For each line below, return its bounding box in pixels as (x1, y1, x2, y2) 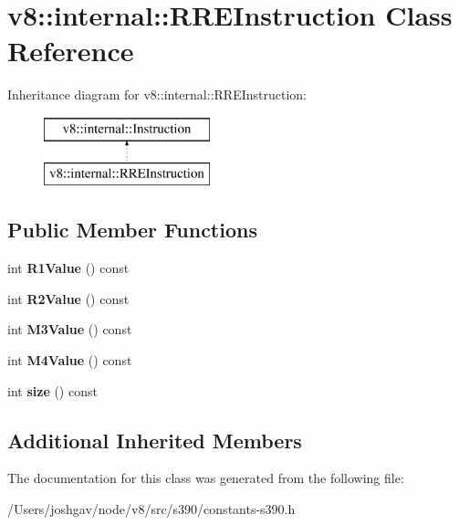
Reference (7, 32, 134, 69)
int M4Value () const (7, 351, 132, 370)
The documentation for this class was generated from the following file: (7, 468, 404, 488)
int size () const (7, 381, 98, 400)
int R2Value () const (7, 289, 130, 308)
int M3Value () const (7, 320, 132, 339)
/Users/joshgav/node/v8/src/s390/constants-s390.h (7, 499, 296, 519)
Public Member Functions (7, 215, 257, 244)
